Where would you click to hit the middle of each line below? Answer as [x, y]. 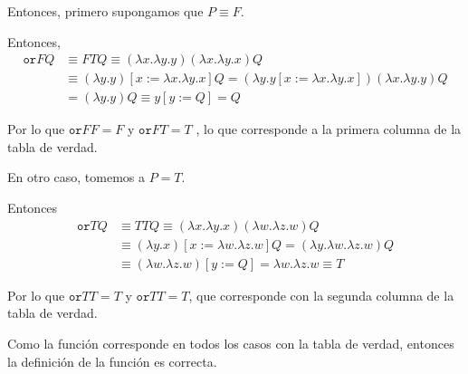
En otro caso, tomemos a [76, 177]
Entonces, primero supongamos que [105, 11]
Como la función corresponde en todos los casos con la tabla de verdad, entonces [231, 343]
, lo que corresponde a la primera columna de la [329, 129]
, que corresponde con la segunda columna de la [321, 295]
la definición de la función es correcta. [112, 361]
